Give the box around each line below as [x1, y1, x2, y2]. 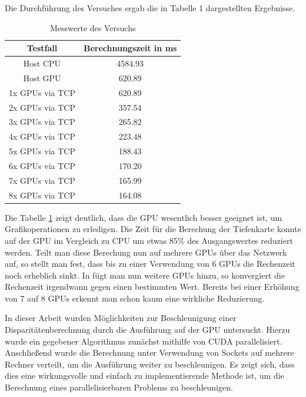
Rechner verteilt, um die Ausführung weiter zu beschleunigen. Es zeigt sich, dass [5, 358, 295, 370]
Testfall [26, 42, 58, 54]
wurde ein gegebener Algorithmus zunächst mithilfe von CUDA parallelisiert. [5, 335, 282, 347]
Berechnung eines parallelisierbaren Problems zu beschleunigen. [5, 381, 233, 393]
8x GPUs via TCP [9, 188, 75, 201]
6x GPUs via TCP [9, 159, 75, 171]
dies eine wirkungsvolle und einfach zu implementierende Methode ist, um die [5, 369, 284, 382]
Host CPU [23, 57, 61, 70]
